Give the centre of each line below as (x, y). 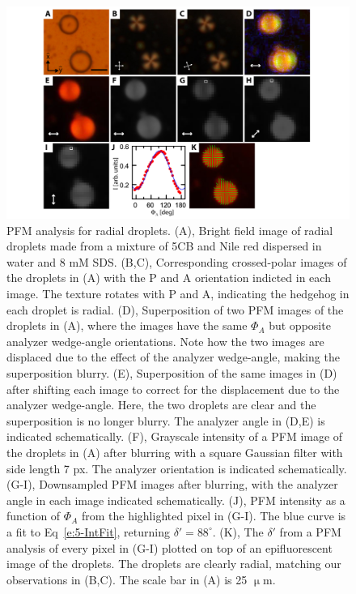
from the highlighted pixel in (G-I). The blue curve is (214, 516)
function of (34, 516)
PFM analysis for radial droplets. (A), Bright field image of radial (170, 230)
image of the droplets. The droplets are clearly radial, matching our (174, 564)
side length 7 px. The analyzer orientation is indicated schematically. (177, 468)
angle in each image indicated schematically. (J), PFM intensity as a (176, 500)
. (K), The (238, 531)
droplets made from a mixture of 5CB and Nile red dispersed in (164, 246)
